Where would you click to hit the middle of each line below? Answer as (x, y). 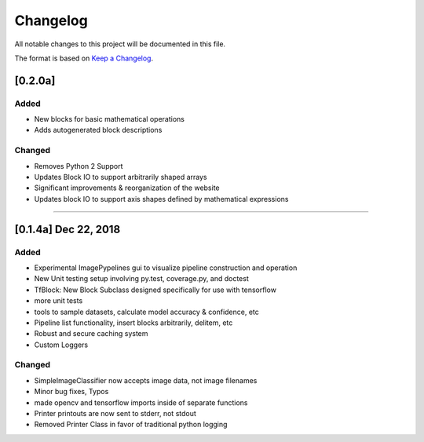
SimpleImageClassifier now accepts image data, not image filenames (146, 380)
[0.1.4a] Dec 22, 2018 (68, 229)
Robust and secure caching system (91, 334)
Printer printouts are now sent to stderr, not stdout (115, 413)
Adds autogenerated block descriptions (98, 130)
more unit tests (58, 301)
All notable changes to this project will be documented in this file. (120, 44)
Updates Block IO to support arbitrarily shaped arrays (121, 177)
